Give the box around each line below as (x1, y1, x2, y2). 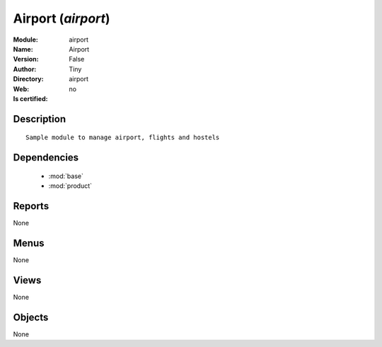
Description (13, 113, 66, 125)
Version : (13, 55, 39, 64)
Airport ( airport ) (13, 11, 110, 26)
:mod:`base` (48, 172, 84, 180)
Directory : (13, 75, 44, 83)
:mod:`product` (48, 182, 92, 190)
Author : (13, 64, 37, 73)
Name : (13, 45, 33, 53)
